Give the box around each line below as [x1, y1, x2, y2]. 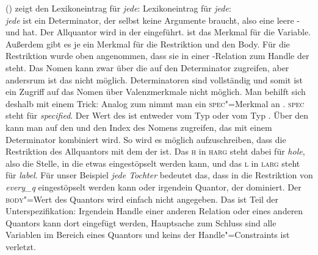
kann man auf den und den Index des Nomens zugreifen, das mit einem [5, 121, 272, 133]
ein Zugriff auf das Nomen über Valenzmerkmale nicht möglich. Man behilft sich [5, 85, 306, 98]
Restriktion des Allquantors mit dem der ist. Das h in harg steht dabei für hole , [5, 145, 305, 158]
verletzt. [5, 240, 36, 253]
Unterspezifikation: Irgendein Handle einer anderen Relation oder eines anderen [5, 204, 303, 217]
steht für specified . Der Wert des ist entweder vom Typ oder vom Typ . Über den [5, 109, 309, 122]
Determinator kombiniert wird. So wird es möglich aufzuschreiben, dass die [5, 133, 286, 145]
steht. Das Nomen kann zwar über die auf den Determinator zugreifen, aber [5, 61, 289, 74]
